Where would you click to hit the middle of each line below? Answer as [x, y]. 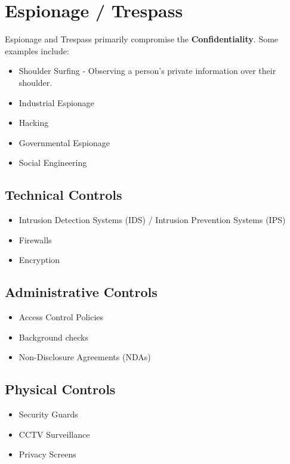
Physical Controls [60, 389]
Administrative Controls [81, 292]
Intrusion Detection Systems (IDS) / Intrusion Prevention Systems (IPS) [152, 220]
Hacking [34, 123]
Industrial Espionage [56, 102]
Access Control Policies [61, 317]
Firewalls [35, 239]
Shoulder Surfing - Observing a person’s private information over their [147, 71]
